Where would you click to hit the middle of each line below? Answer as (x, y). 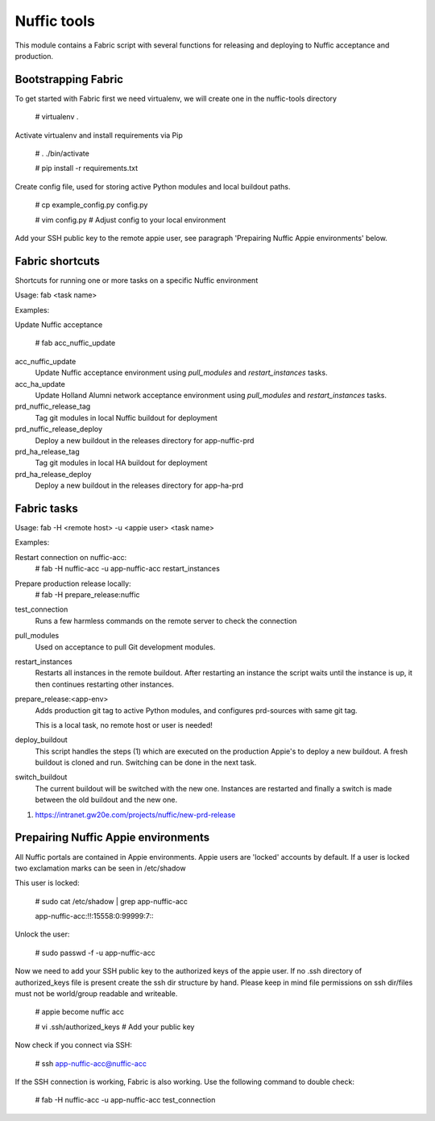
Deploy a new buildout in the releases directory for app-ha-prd (139, 486)
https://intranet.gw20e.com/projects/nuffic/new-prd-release (135, 815)
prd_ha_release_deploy (53, 474)
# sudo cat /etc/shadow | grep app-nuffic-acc (112, 901)
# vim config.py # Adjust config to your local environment (130, 220)
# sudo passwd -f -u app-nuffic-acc (95, 953)
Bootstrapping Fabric (69, 79)
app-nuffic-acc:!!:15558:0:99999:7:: (94, 916)
